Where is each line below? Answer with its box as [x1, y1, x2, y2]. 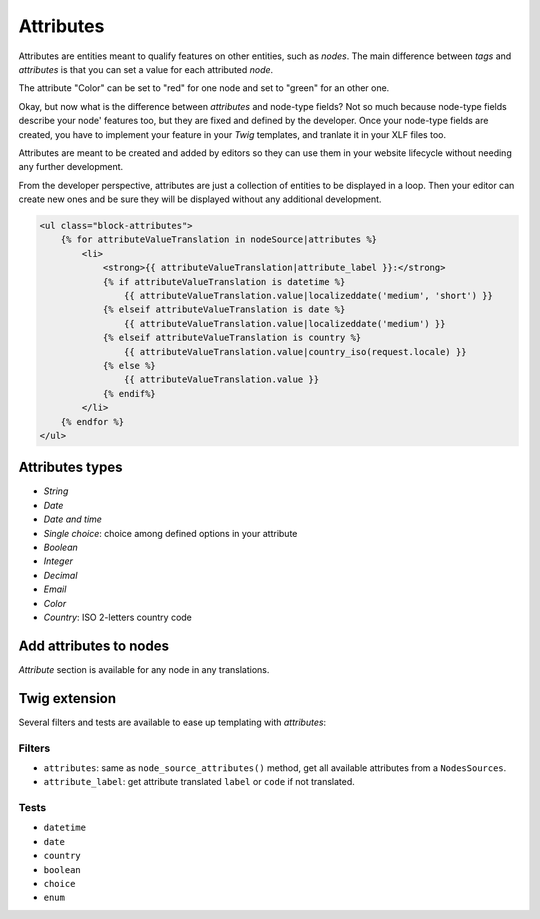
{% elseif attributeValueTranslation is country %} [102, 332, 362, 344]
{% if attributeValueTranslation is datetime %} [102, 276, 346, 287]
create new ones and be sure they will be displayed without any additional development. [18, 193, 382, 205]
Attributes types [18, 459, 123, 476]
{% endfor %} [60, 416, 125, 427]
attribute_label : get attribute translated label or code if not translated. [43, 776, 355, 788]
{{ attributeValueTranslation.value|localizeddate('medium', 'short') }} [123, 290, 494, 301]
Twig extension [18, 690, 117, 707]
